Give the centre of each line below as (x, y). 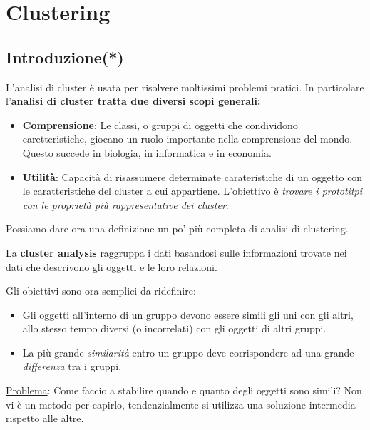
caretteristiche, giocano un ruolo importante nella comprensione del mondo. (187, 139)
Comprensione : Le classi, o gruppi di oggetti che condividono (160, 124)
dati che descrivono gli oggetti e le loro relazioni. (112, 266)
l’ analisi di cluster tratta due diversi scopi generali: (133, 101)
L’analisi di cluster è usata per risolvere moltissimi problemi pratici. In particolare (185, 87)
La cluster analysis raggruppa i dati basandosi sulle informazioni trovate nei (176, 252)
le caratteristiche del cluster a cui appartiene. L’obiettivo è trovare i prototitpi (192, 191)
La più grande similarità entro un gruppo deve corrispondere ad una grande (188, 352)
